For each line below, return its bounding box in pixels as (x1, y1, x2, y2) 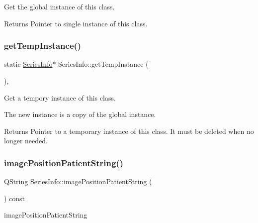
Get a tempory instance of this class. (4, 92, 116, 103)
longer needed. (4, 135, 48, 146)
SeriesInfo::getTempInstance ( (58, 59, 149, 69)
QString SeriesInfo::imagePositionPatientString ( (4, 176, 152, 187)
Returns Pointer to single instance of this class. (4, 18, 148, 28)
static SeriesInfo (4, 59, 53, 69)
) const (4, 193, 25, 203)
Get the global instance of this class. (4, 1, 115, 11)
